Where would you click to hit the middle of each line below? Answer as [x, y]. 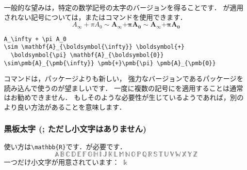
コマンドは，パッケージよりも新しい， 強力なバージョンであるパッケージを [124, 78]
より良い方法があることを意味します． [65, 107]
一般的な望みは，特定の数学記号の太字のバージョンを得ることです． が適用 [124, 7]
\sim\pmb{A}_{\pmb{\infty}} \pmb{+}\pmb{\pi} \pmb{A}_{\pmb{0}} [110, 63]
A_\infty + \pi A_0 [35, 39]
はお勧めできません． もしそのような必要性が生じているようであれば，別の [124, 97]
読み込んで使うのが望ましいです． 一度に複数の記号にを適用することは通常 [123, 88]
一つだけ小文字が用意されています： [62, 162]
